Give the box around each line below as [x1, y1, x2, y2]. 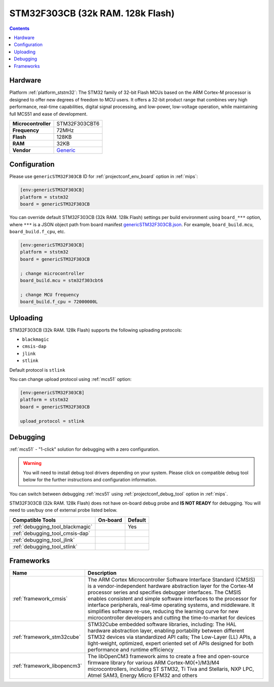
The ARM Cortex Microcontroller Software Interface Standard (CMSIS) [87, 576, 256, 583]
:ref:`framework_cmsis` [12, 595, 68, 602]
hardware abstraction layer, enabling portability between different [87, 627, 245, 634]
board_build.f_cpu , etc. [9, 229, 65, 235]
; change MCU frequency [20, 292, 80, 298]
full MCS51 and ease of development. [9, 111, 88, 117]
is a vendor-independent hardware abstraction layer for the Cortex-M [87, 583, 254, 590]
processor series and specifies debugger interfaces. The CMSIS [87, 589, 242, 596]
